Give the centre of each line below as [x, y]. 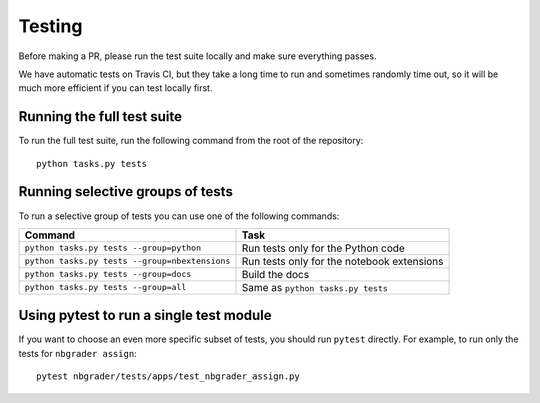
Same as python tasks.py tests [315, 287]
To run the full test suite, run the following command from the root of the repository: [191, 141]
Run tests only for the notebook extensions [342, 261]
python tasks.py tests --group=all [105, 287]
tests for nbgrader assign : [77, 353]
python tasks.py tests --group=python [113, 248]
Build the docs [275, 274]
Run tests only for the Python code [323, 248]
